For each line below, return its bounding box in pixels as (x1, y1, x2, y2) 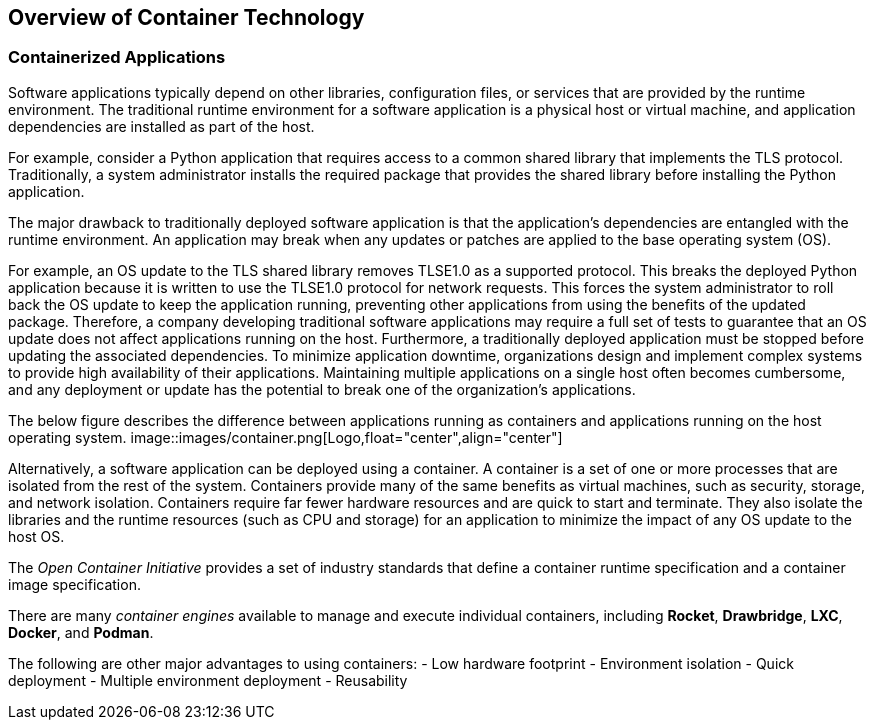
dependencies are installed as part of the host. (8, 117, 315, 135)
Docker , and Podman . (8, 623, 154, 641)
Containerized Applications (8, 47, 226, 68)
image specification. (8, 575, 141, 593)
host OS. (8, 527, 65, 545)
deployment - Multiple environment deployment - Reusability (8, 671, 408, 689)
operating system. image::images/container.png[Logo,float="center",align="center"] (8, 428, 563, 446)
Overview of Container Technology (8, 5, 365, 30)
